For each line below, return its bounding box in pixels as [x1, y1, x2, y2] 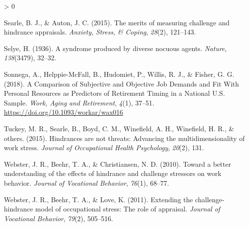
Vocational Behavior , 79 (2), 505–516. [4, 213, 113, 223]
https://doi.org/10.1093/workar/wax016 [4, 107, 123, 117]
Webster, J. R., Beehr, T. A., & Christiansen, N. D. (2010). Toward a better [4, 158, 231, 169]
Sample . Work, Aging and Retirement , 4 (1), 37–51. [4, 97, 154, 107]
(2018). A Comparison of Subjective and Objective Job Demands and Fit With [4, 78, 239, 88]
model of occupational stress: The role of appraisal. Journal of [35, 204, 220, 214]
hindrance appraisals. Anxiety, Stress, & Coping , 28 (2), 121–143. [4, 27, 196, 37]
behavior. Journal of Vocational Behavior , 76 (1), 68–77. [4, 177, 169, 188]
